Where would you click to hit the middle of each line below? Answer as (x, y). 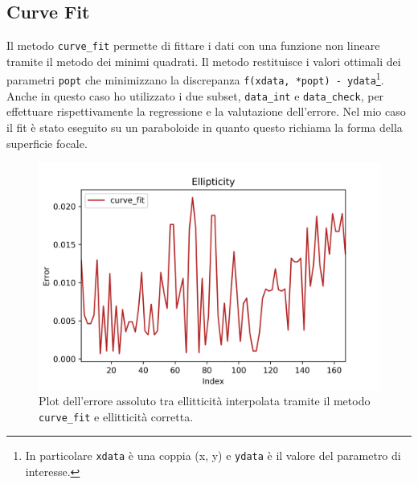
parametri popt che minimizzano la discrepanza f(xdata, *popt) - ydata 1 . (195, 79)
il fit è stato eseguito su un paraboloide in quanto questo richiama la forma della (205, 127)
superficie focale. (47, 143)
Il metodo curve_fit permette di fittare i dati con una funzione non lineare (193, 45)
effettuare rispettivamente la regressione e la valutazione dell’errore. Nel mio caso (206, 111)
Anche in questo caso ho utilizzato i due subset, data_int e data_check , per (195, 95)
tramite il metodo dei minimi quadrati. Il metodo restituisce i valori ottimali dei (204, 61)
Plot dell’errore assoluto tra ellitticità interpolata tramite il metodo (205, 401)
